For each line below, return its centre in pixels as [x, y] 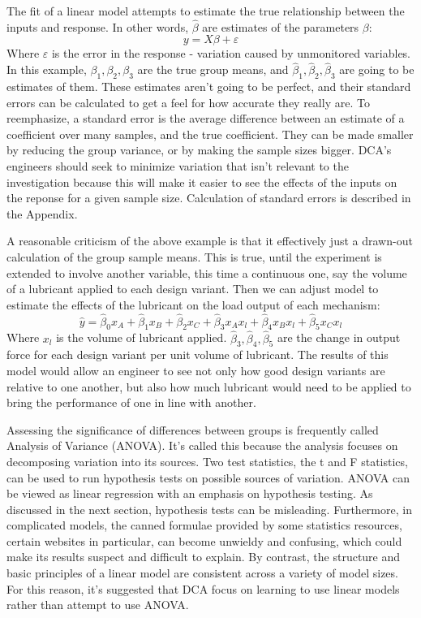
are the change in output [339, 337]
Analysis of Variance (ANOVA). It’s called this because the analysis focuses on [202, 445]
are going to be [377, 69]
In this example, [47, 69]
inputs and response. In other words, [98, 26]
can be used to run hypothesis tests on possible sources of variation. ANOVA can [208, 477]
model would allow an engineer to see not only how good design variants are [196, 370]
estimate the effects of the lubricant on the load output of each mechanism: [193, 304]
